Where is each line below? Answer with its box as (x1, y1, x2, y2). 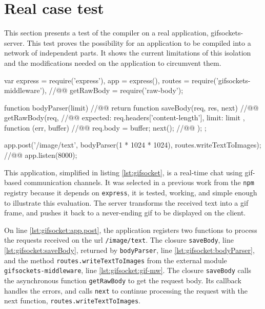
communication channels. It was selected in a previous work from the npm (24, 177, 254, 188)
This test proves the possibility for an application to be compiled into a (27, 37, 251, 48)
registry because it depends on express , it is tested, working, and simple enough (4, 187, 257, 197)
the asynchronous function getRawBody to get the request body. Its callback (4, 275, 241, 285)
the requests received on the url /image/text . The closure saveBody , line (4, 234, 234, 245)
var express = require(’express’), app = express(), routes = (4, 75, 190, 85)
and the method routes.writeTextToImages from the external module (4, 255, 227, 265)
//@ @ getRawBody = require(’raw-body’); (49, 85, 184, 96)
